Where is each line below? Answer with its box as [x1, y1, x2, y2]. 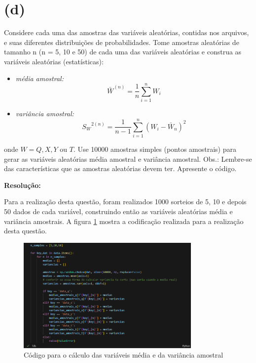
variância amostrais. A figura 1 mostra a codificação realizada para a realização [4, 216, 244, 226]
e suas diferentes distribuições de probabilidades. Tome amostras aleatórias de [4, 37, 239, 47]
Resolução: [4, 180, 41, 190]
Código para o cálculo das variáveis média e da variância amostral [24, 350, 223, 360]
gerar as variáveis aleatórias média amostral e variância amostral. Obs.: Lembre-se [4, 153, 252, 164]
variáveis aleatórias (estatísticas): [4, 56, 104, 66]
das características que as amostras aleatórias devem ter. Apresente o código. [4, 163, 237, 174]
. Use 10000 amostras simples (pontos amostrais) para [73, 143, 236, 154]
